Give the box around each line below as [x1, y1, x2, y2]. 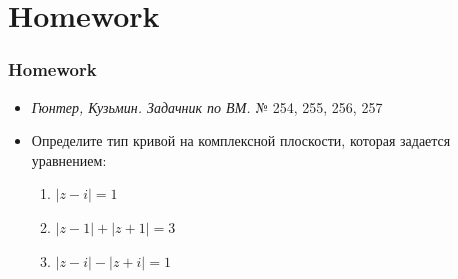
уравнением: [31, 149, 107, 170]
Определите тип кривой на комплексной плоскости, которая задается [31, 130, 451, 151]
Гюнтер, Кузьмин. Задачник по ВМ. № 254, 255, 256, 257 [31, 96, 383, 117]
